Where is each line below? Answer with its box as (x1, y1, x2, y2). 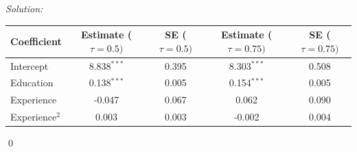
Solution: (5, 1, 43, 15)
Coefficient (10, 34, 62, 48)
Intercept (10, 58, 49, 73)
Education (10, 75, 54, 90)
